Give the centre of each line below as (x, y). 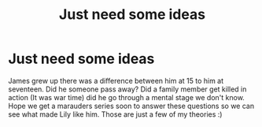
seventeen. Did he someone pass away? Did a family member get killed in (127, 89)
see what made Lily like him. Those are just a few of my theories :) (115, 114)
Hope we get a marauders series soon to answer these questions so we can (131, 106)
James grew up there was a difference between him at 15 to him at (116, 80)
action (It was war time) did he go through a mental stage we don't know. (127, 97)
